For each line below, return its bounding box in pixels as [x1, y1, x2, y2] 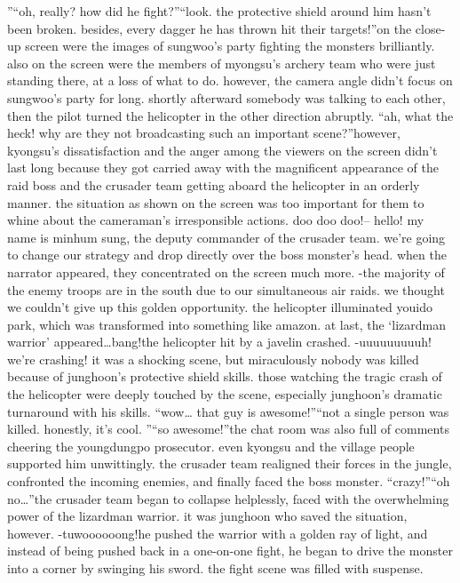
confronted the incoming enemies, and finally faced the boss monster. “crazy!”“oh [7, 472, 450, 491]
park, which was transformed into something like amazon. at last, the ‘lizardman [7, 315, 446, 333]
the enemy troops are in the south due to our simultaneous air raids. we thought [7, 280, 445, 299]
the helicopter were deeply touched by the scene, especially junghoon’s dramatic [7, 385, 442, 403]
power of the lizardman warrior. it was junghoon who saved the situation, [7, 507, 408, 525]
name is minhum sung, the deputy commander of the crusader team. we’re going [7, 228, 446, 246]
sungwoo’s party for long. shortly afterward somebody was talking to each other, [7, 88, 446, 107]
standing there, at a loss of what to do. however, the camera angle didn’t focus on [7, 71, 453, 90]
